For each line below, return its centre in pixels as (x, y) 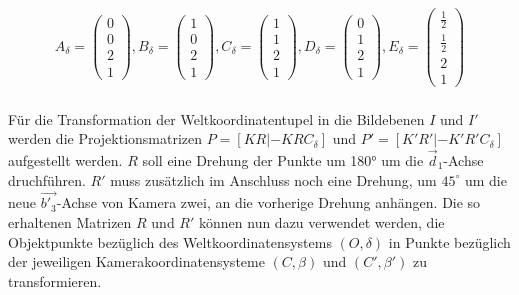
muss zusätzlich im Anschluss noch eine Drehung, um (273, 179)
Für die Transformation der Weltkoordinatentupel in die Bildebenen (216, 118)
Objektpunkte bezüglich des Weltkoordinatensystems (170, 241)
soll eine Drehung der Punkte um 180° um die (283, 159)
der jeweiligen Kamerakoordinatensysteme (136, 261)
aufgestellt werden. (65, 159)
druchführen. (47, 179)
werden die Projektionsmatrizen (105, 138)
